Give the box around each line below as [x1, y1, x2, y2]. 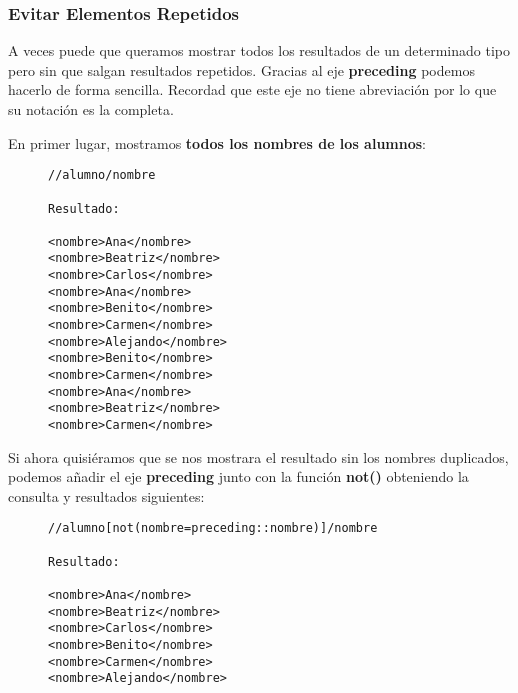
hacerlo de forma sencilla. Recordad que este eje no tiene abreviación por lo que [8, 79, 497, 100]
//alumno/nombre [48, 168, 156, 183]
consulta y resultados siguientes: [8, 485, 205, 506]
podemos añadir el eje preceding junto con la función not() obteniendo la [8, 466, 469, 487]
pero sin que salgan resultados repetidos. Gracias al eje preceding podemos [8, 59, 475, 80]
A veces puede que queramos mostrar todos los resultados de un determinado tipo [8, 40, 510, 61]
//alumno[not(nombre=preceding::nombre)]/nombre [48, 521, 378, 536]
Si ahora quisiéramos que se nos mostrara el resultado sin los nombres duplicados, [8, 446, 509, 467]
